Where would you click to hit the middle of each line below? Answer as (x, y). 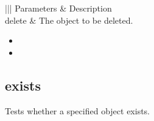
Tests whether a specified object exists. (77, 110)
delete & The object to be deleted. (69, 20)
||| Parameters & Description (58, 8)
